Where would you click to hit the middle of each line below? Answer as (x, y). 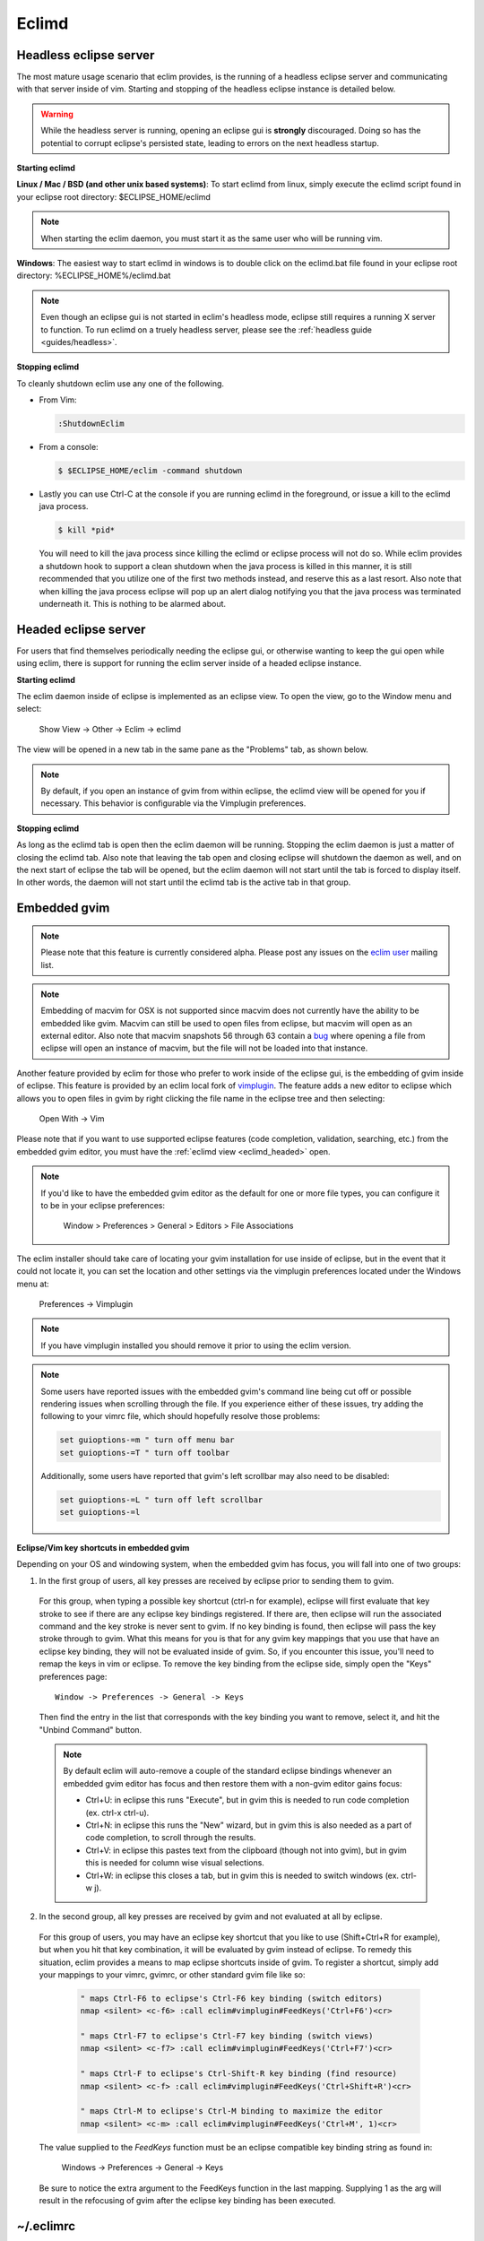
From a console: (69, 447)
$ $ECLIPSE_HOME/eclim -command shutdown (150, 471)
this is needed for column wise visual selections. (175, 1863)
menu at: (33, 1284)
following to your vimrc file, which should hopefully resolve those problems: (181, 1416)
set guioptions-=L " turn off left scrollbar (161, 1500)
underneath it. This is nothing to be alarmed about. (133, 603)
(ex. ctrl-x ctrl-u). (117, 1813)
